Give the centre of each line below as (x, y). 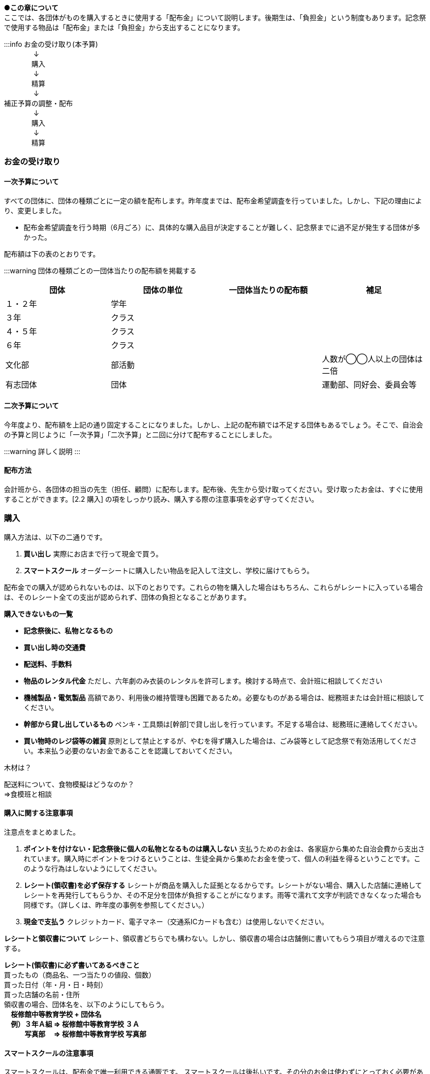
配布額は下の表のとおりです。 (52, 254)
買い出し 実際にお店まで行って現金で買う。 (93, 553)
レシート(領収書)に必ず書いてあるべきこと (72, 965)
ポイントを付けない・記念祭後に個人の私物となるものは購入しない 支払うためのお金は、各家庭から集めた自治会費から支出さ (224, 849)
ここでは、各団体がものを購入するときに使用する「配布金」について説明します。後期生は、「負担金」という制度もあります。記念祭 (215, 17)
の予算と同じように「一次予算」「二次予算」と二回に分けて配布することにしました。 (140, 434)
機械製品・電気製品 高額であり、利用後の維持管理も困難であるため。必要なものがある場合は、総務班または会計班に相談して (224, 697)
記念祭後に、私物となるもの (68, 630)
